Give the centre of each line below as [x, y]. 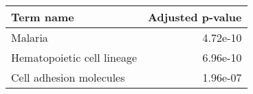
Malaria [30, 37]
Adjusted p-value [195, 17]
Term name [43, 17]
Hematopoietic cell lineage [74, 57]
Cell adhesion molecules [68, 77]
